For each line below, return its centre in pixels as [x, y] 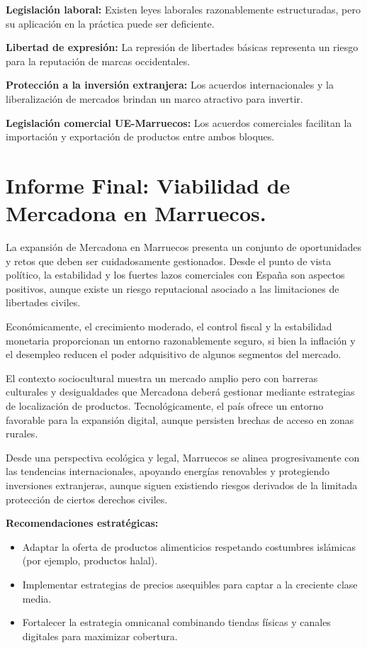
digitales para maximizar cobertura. [100, 636]
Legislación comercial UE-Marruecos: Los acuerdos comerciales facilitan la [179, 122]
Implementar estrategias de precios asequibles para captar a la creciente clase [190, 584]
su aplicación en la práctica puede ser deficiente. [110, 23]
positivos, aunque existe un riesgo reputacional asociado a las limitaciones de [173, 288]
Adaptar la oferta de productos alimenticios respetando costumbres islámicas [189, 546]
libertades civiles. [43, 302]
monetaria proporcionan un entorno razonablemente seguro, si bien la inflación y [181, 340]
